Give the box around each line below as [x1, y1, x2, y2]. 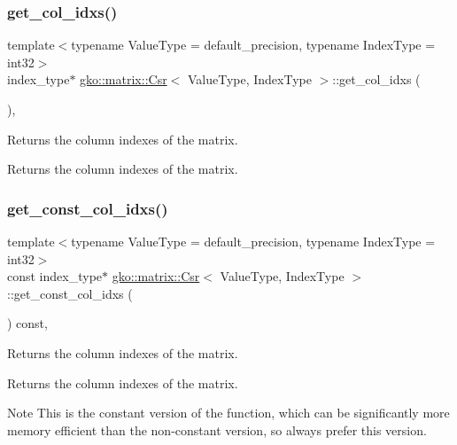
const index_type [7, 267, 103, 285]
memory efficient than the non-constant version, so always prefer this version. [7, 420, 427, 439]
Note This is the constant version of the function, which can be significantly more [7, 403, 450, 422]
